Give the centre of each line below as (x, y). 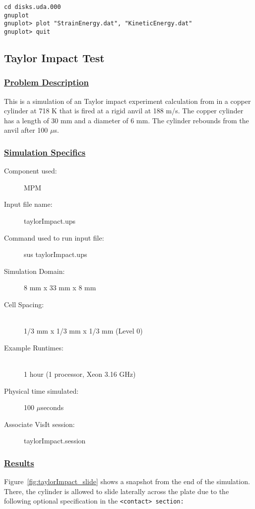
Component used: (31, 171)
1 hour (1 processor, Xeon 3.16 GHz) (80, 374)
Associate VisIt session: (39, 424)
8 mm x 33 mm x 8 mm (60, 288)
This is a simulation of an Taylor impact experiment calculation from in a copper (127, 101)
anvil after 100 (26, 130)
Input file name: (28, 204)
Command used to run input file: (54, 237)
